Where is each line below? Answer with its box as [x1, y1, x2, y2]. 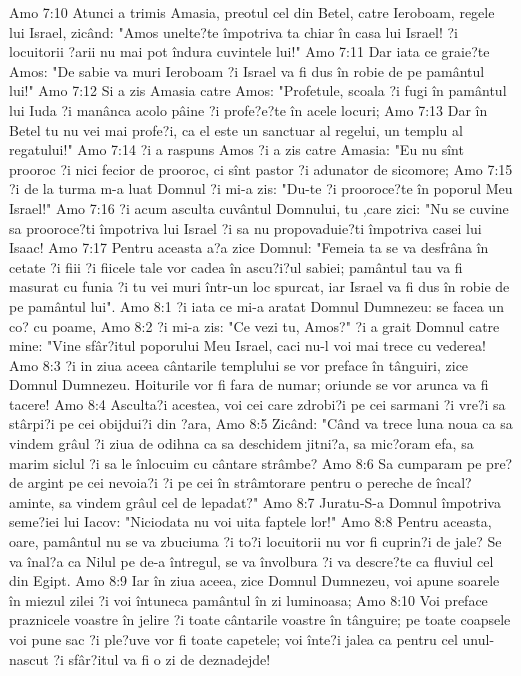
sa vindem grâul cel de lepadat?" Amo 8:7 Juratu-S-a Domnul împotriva [59, 491, 501, 512]
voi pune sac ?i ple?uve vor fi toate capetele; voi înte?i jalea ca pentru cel [9, 629, 458, 649]
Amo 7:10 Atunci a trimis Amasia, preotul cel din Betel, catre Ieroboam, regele [9, 2, 495, 22]
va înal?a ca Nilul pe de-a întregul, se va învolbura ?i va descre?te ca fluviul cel [9, 550, 494, 571]
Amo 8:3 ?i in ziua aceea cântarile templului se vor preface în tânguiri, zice [9, 354, 469, 375]
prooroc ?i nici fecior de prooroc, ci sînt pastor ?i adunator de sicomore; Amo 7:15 [9, 158, 513, 179]
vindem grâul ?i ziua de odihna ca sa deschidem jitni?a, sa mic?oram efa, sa [9, 433, 474, 454]
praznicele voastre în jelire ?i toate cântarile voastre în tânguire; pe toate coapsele [9, 609, 511, 630]
